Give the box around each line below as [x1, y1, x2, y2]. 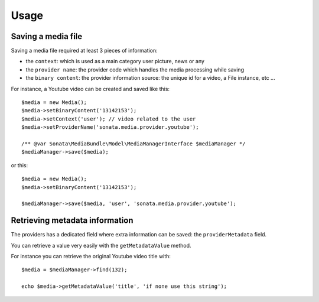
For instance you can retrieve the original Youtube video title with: [11, 253, 171, 259]
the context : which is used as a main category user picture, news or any [25, 58, 205, 65]
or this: [11, 161, 28, 168]
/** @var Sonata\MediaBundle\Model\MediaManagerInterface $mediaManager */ [21, 140, 246, 147]
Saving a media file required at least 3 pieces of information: [11, 47, 158, 54]
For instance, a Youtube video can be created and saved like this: [11, 85, 170, 92]
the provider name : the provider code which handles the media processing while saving [25, 66, 245, 73]
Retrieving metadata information [11, 216, 134, 226]
